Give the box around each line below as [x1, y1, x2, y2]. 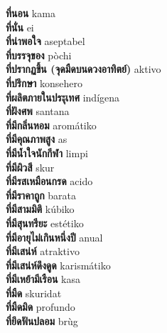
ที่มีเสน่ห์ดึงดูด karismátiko [6, 257, 111, 272]
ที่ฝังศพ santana [6, 104, 70, 119]
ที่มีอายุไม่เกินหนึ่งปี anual [6, 229, 103, 244]
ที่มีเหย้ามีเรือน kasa [6, 272, 80, 287]
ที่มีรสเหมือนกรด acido [6, 174, 93, 189]
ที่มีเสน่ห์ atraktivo [6, 244, 80, 259]
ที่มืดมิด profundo [6, 299, 75, 314]
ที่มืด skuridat [6, 285, 62, 300]
